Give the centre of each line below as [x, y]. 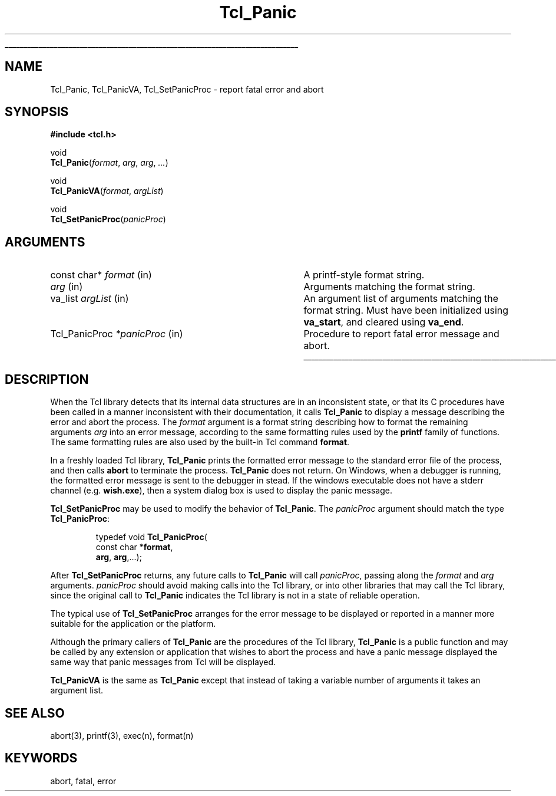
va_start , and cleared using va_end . [384, 322]
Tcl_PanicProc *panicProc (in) [117, 334]
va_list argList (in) [90, 299]
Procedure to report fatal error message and [401, 334]
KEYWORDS [41, 758]
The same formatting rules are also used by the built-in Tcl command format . [200, 442]
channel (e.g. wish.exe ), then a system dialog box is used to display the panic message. [221, 491]
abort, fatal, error [83, 781]
